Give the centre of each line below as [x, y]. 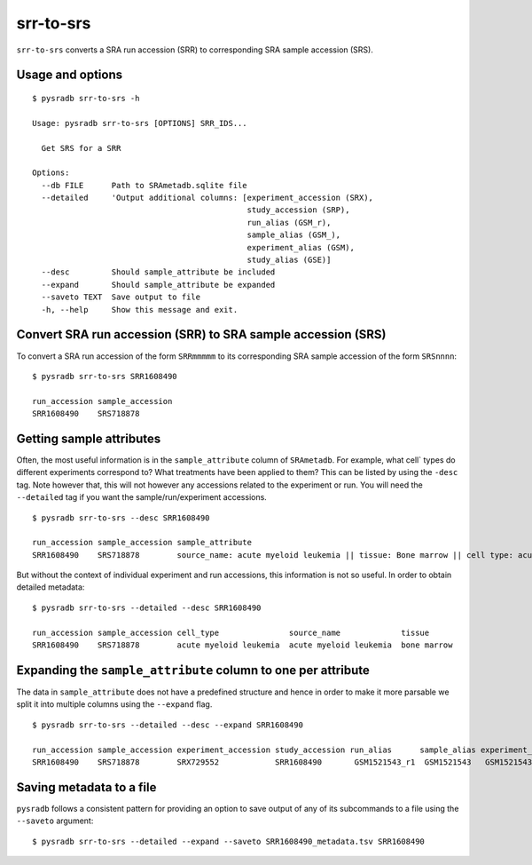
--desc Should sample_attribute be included [158, 272]
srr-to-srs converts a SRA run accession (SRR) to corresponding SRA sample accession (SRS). [195, 50]
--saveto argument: [55, 821]
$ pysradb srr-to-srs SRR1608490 [105, 376]
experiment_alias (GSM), [301, 247]
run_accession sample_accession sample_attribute [142, 543]
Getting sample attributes [89, 438]
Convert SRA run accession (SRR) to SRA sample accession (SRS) [201, 334]
